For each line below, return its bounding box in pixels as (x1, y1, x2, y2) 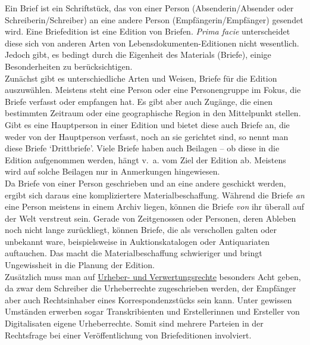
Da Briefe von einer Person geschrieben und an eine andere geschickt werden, (5, 176, 286, 189)
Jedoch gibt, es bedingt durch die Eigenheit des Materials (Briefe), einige (5, 48, 271, 61)
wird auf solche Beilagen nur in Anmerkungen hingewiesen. (5, 165, 220, 178)
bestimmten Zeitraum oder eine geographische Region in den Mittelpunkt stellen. (5, 107, 301, 119)
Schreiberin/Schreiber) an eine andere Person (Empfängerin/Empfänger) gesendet (5, 13, 303, 26)
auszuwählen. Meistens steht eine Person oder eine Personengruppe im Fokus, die (5, 83, 301, 96)
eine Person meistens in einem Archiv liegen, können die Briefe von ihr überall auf (5, 200, 304, 213)
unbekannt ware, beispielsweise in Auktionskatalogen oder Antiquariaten (5, 235, 270, 247)
